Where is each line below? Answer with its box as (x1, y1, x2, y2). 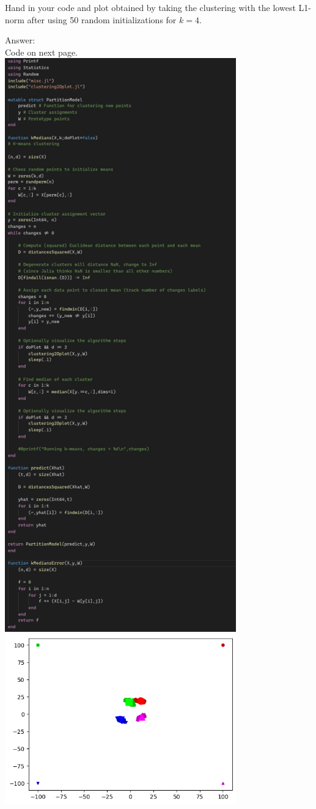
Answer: (5, 34, 35, 46)
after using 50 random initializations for (27, 13, 177, 26)
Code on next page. (5, 45, 78, 58)
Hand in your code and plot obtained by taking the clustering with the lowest (5, 1, 296, 13)
